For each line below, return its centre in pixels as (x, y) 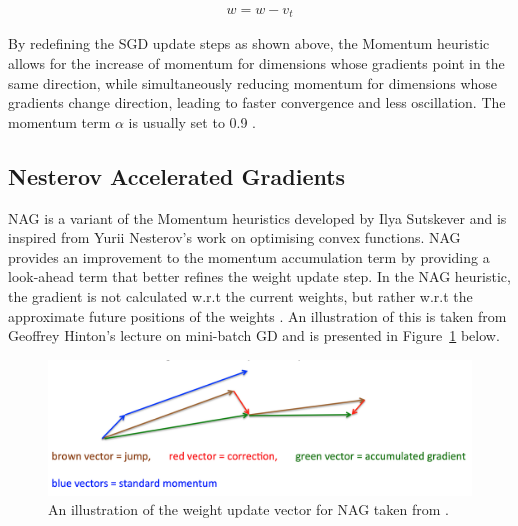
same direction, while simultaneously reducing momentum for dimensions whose (253, 82)
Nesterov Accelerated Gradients (177, 175)
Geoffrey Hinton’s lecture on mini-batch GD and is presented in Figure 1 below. (254, 335)
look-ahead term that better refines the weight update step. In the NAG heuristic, (259, 276)
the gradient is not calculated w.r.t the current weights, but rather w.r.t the (240, 296)
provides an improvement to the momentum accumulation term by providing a (249, 256)
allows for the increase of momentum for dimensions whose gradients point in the (256, 63)
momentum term (59, 121)
